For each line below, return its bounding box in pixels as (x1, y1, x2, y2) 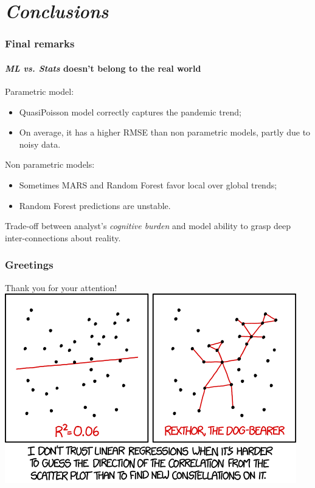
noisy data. (19, 137, 61, 150)
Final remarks (5, 36, 75, 51)
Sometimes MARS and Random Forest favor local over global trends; (19, 178, 277, 191)
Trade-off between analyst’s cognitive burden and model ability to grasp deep (5, 219, 291, 232)
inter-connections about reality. (5, 231, 121, 244)
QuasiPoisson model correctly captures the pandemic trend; (19, 105, 241, 118)
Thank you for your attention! (5, 281, 117, 294)
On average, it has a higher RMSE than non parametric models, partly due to (19, 126, 311, 139)
